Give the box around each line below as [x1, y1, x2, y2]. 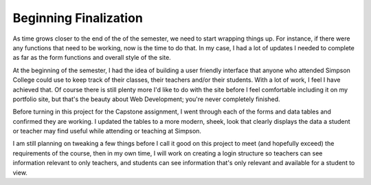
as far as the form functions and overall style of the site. [12, 54, 171, 62]
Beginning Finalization [12, 10, 144, 25]
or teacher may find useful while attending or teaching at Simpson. [12, 127, 202, 135]
